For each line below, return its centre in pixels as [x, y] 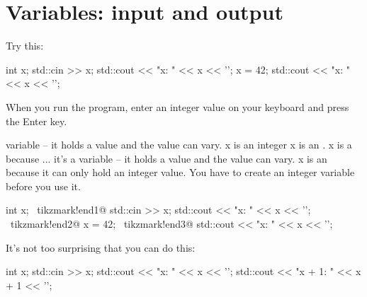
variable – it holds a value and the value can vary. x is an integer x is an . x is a [179, 145]
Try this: [25, 46]
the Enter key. [36, 121]
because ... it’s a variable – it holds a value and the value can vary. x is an [166, 158]
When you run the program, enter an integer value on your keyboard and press [177, 106]
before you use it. [43, 186]
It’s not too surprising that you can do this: [101, 247]
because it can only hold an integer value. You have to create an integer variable [180, 172]
